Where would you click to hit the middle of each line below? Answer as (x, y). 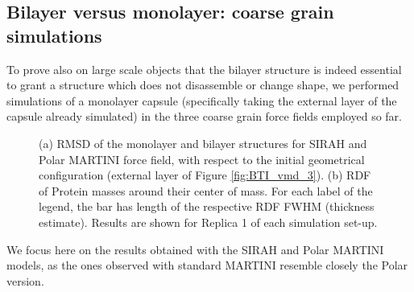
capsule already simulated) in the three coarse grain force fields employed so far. (204, 116)
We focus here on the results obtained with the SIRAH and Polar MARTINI (195, 249)
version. (25, 280)
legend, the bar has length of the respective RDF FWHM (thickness (207, 206)
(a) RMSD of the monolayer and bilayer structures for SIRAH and (203, 143)
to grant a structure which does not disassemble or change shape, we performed (203, 85)
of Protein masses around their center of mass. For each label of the (206, 190)
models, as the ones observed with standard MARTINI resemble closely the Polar (207, 265)
